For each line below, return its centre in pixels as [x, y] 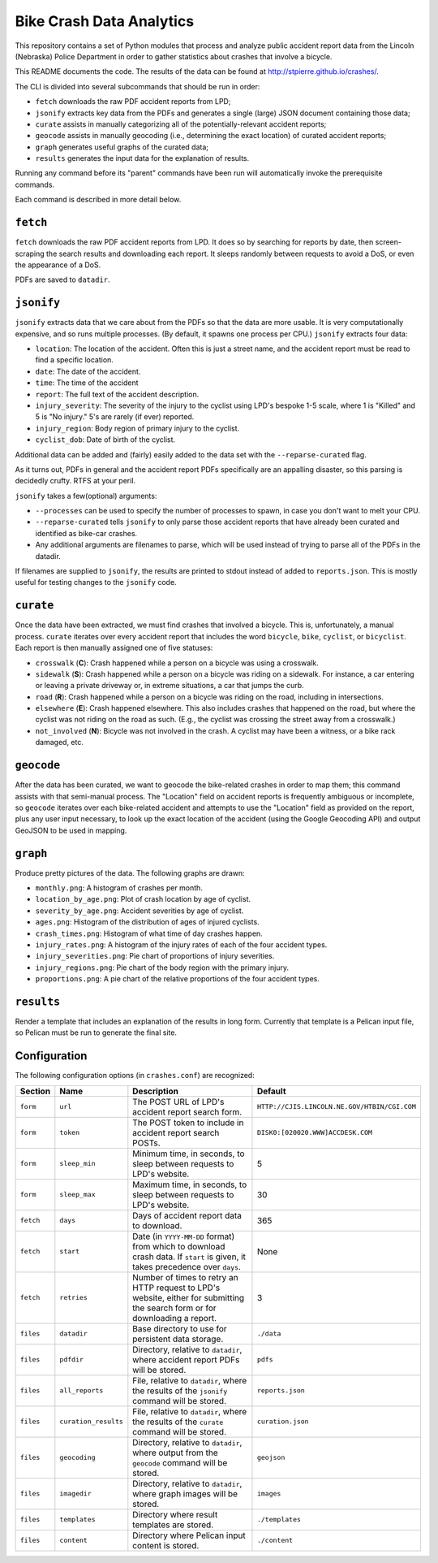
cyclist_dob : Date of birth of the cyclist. [105, 439]
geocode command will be [180, 1462]
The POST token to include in [188, 1123]
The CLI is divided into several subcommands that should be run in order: [137, 86]
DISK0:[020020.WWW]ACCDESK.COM [315, 1133]
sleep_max [78, 1195]
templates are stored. [173, 1525]
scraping [30, 253]
